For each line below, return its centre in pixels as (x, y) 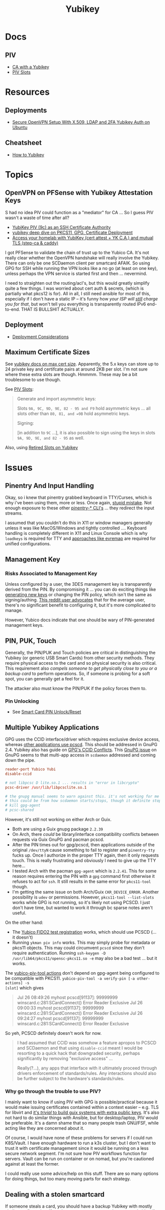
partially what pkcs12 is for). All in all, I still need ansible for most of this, (78, 293)
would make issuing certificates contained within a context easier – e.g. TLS (82, 1107)
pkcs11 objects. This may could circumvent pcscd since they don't (78, 948)
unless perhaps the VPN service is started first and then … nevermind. (76, 273)
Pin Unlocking (22, 701)
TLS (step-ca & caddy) (35, 243)
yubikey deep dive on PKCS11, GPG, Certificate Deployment (72, 232)
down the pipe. (20, 760)
